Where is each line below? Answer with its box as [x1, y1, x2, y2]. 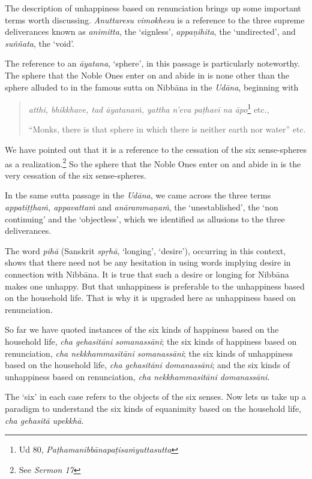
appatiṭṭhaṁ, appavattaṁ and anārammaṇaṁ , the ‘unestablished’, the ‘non [5, 201, 278, 213]
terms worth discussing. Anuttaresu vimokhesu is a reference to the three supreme [5, 13, 305, 26]
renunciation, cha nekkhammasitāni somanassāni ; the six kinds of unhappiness [5, 347, 293, 359]
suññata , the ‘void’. [5, 37, 75, 49]
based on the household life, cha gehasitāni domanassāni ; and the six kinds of [5, 359, 290, 371]
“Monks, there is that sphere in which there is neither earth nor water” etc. [28, 123, 306, 135]
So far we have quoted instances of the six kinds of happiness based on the [5, 323, 279, 336]
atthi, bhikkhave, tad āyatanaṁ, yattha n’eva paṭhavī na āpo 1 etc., [28, 101, 269, 115]
